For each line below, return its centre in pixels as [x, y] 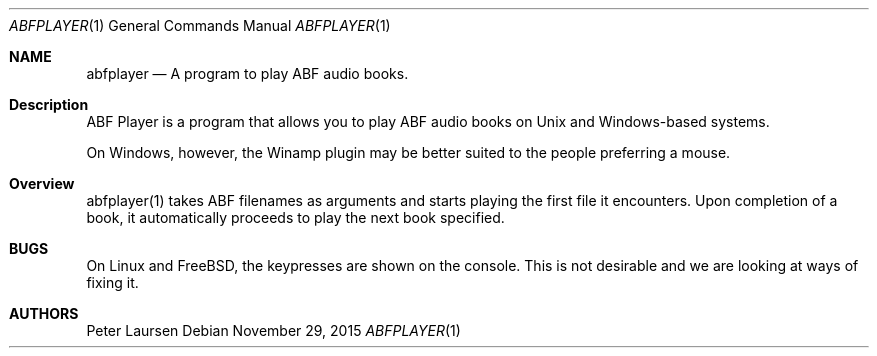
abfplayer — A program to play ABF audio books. [247, 73]
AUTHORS [44, 313]
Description [49, 104]
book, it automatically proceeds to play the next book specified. [295, 217]
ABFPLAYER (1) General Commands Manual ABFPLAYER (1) [200, 25]
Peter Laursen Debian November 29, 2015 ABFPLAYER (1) [273, 330]
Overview [42, 183]
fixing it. [112, 282]
